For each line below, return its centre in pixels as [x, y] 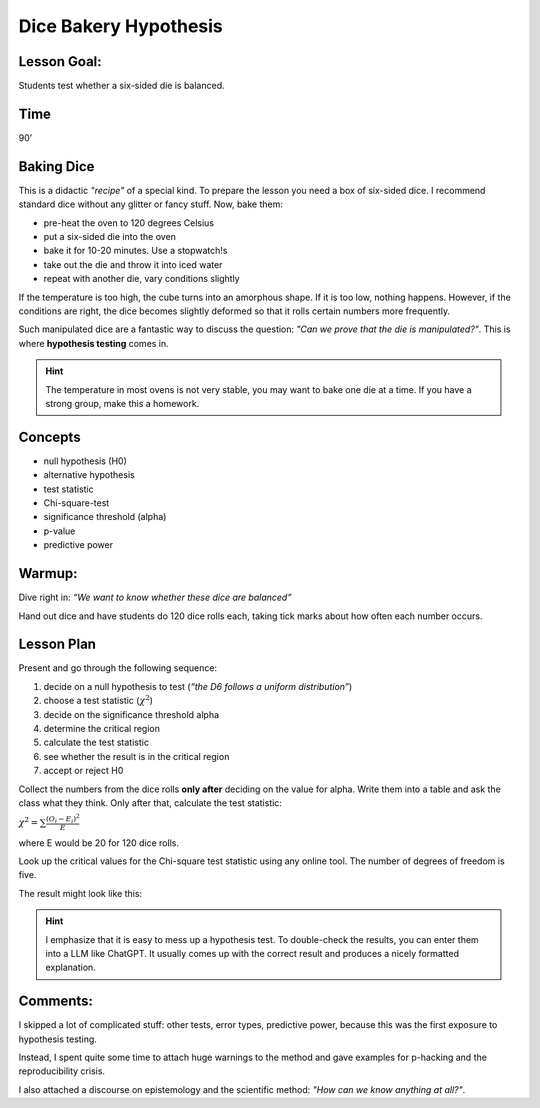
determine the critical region [101, 728]
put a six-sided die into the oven [110, 237]
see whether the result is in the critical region [136, 756]
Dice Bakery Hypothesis [121, 26]
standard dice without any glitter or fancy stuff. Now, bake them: [151, 204]
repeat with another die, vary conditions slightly [141, 279]
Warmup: [48, 573]
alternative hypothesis [89, 475]
